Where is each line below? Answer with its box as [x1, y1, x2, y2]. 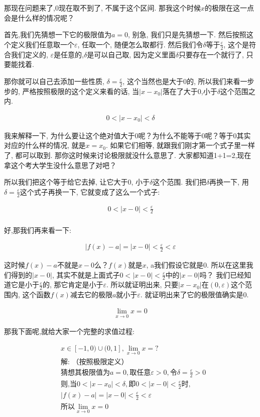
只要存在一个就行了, [179, 49, 244, 59]
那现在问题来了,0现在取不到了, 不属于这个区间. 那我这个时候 [4, 3, 201, 13]
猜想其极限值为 [61, 369, 110, 376]
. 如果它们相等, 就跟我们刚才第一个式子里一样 [105, 140, 255, 150]
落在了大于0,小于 [162, 86, 217, 96]
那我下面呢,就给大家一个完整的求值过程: [4, 326, 135, 337]
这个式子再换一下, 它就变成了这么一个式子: [20, 186, 160, 197]
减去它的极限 [70, 289, 112, 300]
